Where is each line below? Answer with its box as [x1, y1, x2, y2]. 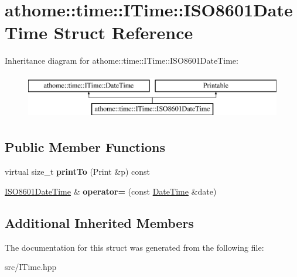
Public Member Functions [5, 138, 165, 156]
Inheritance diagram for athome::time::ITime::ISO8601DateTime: [5, 54, 238, 67]
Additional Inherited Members [5, 213, 194, 231]
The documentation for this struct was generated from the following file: [5, 241, 264, 253]
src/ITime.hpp [5, 261, 57, 273]
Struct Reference [53, 20, 193, 44]
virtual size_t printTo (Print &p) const [5, 165, 151, 178]
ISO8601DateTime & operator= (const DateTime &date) [5, 185, 217, 197]
